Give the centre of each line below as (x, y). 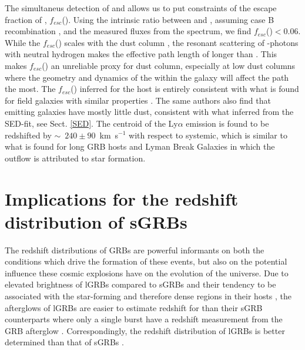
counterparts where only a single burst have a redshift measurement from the (144, 319)
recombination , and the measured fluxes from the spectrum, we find (128, 31)
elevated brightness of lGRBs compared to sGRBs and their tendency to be (140, 284)
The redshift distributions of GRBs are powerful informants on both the (135, 250)
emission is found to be (227, 123)
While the (23, 42)
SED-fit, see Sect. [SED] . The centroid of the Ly (91, 123)
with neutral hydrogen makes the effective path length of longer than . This (141, 54)
